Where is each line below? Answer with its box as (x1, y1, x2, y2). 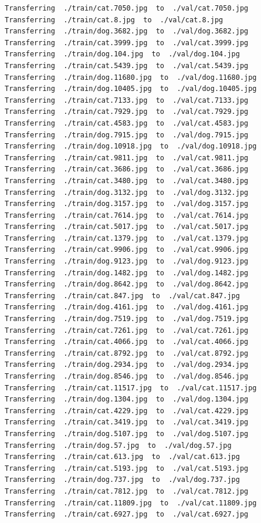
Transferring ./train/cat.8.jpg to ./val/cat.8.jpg (5, 15, 223, 24)
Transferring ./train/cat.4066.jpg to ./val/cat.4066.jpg (5, 338, 249, 346)
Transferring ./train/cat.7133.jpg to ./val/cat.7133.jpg (5, 96, 249, 104)
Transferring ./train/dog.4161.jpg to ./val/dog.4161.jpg (5, 303, 249, 312)
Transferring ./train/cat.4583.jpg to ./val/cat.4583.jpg (5, 119, 249, 127)
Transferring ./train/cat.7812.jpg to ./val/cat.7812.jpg (5, 487, 249, 495)
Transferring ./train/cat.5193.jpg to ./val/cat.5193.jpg (5, 464, 249, 473)
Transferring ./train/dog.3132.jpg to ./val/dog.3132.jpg (5, 188, 249, 197)
